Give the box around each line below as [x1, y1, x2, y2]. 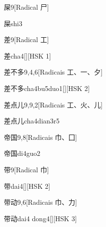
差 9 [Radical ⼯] [4, 34, 49, 45]
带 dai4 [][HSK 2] [4, 181, 51, 191]
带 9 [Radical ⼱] [4, 164, 49, 174]
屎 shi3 [4, 18, 23, 28]
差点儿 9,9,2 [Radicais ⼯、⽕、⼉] [4, 99, 103, 109]
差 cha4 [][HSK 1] [4, 50, 52, 61]
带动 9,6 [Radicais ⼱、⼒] [4, 197, 77, 207]
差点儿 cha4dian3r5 [4, 116, 60, 126]
